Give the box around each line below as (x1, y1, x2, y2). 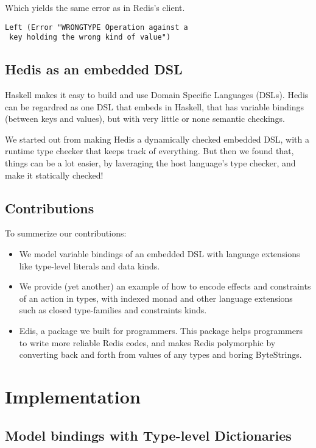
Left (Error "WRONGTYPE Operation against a (5, 23, 188, 32)
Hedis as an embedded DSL (5, 60, 183, 79)
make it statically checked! (5, 168, 104, 181)
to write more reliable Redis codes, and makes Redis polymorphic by (19, 336, 276, 349)
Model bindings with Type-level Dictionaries (5, 425, 292, 444)
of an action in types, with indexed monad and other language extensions (19, 291, 293, 304)
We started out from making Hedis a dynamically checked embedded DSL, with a (5, 132, 309, 145)
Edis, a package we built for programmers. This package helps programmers (19, 324, 303, 337)
